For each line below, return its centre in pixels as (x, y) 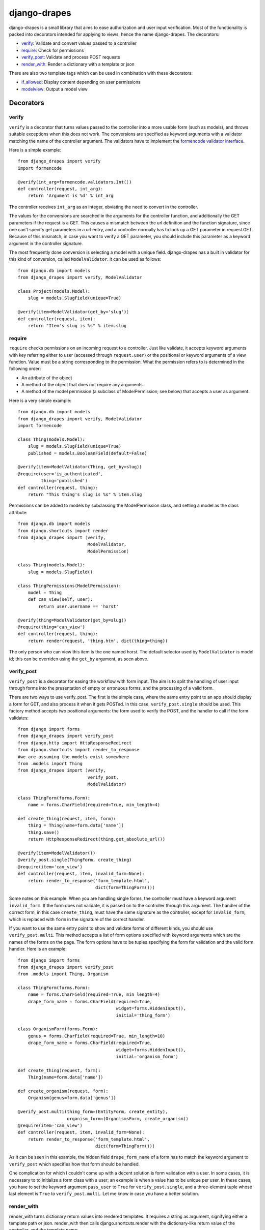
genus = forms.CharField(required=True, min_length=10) (96, 1036)
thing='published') (64, 481)
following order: (25, 369)
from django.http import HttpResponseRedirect (75, 743)
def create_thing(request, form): (59, 1070)
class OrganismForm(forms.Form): (58, 1029)
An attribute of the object (47, 378)
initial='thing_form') (143, 1015)
